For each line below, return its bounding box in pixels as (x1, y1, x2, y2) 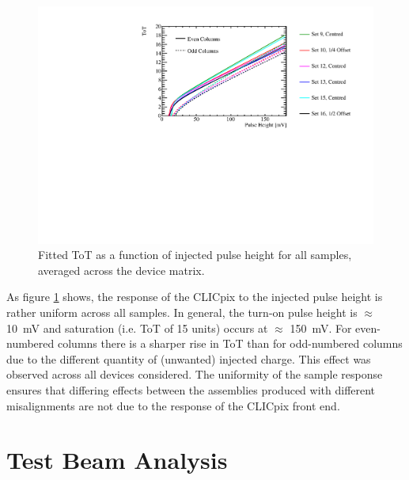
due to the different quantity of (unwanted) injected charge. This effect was (6, 350, 371, 367)
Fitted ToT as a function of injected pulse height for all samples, (38, 246, 352, 263)
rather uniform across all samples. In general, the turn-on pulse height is (6, 304, 358, 321)
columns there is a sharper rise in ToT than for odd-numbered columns (57, 335, 403, 352)
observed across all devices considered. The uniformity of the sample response (6, 366, 383, 383)
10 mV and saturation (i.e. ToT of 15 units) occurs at (6, 319, 268, 336)
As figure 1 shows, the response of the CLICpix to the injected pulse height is (6, 288, 383, 305)
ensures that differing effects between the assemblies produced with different (6, 382, 376, 398)
